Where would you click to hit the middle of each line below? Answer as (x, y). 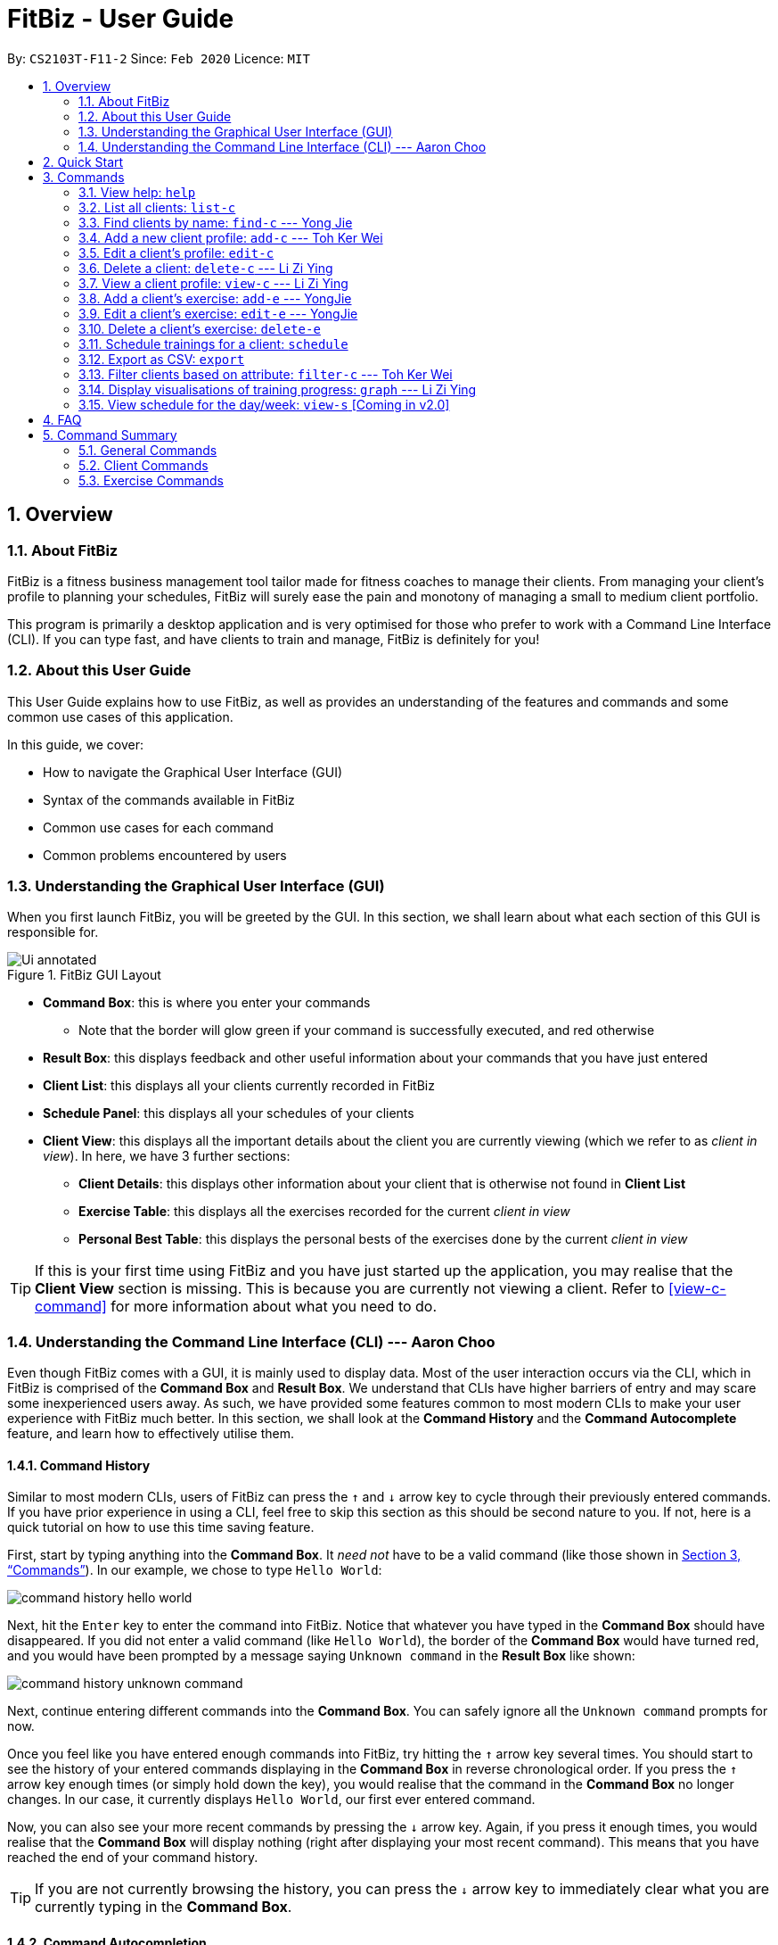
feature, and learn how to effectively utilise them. (151, 1434)
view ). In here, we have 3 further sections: (167, 1156)
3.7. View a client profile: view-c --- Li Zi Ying (213, 283)
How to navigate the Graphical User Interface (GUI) (193, 772)
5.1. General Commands (148, 450)
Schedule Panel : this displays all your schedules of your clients (229, 1113)
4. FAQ (62, 419)
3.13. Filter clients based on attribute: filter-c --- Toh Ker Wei (266, 374)
